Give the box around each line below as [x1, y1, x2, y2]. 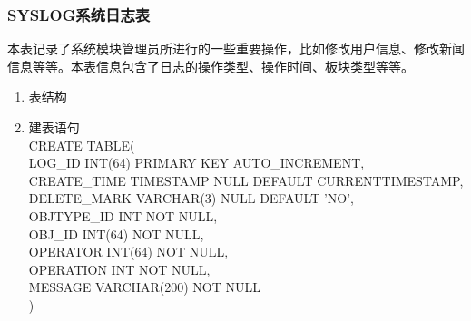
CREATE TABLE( [28, 135, 135, 154]
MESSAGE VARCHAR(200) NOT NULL [28, 277, 261, 297]
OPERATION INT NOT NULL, [28, 259, 211, 278]
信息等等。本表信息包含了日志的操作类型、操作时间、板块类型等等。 [7, 56, 414, 75]
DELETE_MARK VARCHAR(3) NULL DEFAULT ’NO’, [28, 189, 354, 208]
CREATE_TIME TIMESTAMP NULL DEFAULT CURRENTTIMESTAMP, [28, 170, 464, 190]
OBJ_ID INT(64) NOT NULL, [28, 224, 204, 243]
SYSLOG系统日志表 [7, 3, 151, 25]
